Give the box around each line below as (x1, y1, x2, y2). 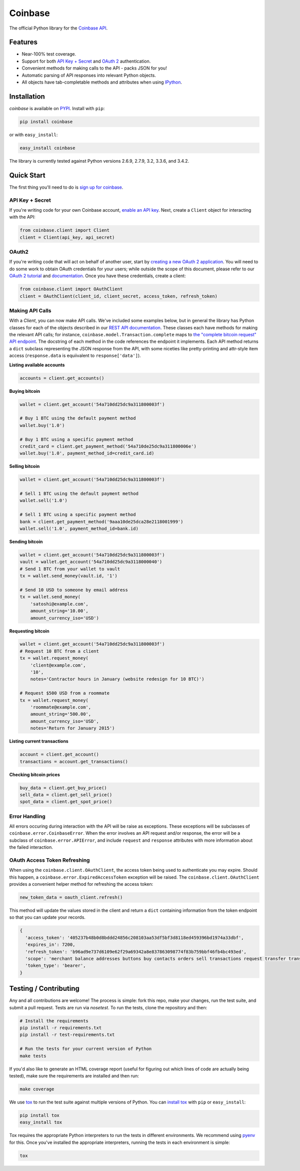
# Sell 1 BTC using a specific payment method (19, 512, 136, 517)
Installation (9, 92, 45, 101)
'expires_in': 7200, (25, 942, 75, 948)
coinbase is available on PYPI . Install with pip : (9, 105, 105, 111)
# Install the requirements (19, 1018, 88, 1023)
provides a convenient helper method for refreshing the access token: (9, 881, 153, 887)
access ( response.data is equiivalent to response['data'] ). (9, 353, 141, 359)
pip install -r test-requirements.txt (19, 1032, 115, 1038)
